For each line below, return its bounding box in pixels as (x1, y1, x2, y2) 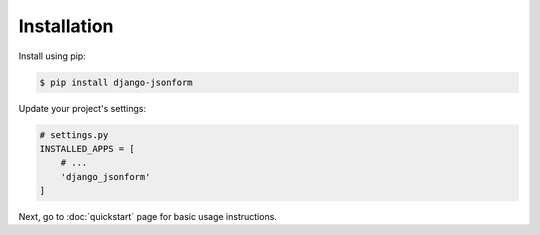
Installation (18, 15, 114, 37)
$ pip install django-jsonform (39, 76, 194, 88)
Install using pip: (18, 50, 87, 62)
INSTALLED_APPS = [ (39, 143, 135, 154)
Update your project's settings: (18, 102, 147, 114)
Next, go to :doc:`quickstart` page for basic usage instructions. (18, 211, 277, 223)
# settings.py (39, 129, 109, 140)
